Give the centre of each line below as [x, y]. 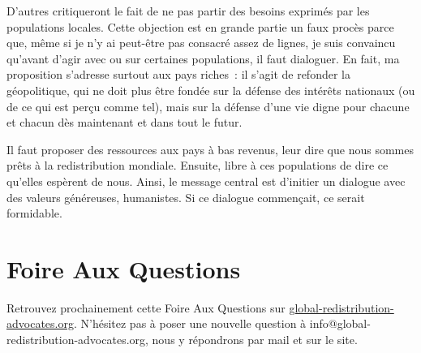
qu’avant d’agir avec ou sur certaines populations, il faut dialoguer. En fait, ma [203, 58]
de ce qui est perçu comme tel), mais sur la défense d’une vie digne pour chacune [208, 106]
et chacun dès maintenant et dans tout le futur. [125, 122]
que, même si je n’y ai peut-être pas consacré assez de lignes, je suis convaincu [201, 43]
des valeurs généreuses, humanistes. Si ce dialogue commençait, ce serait [186, 197]
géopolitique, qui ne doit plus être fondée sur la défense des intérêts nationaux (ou [211, 90]
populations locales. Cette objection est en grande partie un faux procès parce [200, 26]
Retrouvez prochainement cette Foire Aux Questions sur [146, 307]
